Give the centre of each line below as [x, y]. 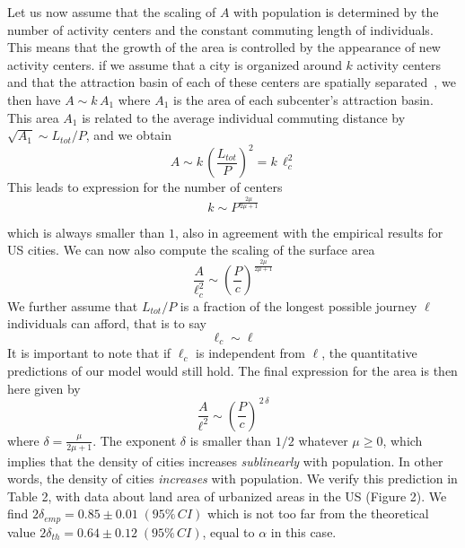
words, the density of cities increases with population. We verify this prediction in [232, 478]
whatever [323, 440]
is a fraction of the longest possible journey [298, 305]
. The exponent [135, 440]
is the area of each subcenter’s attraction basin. [303, 99]
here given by [44, 388]
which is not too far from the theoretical [318, 513]
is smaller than [231, 440]
